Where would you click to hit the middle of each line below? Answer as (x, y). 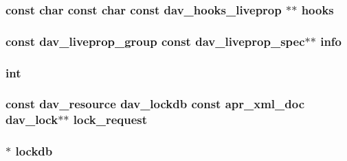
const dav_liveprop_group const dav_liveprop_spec (155, 41)
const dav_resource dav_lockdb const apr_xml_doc (155, 104)
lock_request (110, 120)
